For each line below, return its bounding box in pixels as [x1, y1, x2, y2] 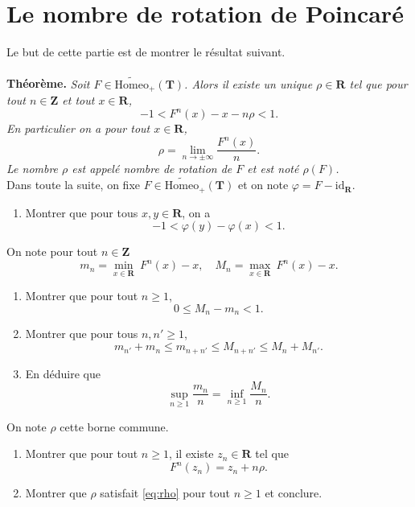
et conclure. [265, 484, 323, 501]
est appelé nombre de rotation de [72, 160, 232, 177]
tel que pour [349, 75, 408, 92]
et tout [62, 91, 95, 108]
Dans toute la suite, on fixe [6, 176, 141, 193]
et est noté [247, 160, 299, 177]
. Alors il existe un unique [184, 75, 313, 92]
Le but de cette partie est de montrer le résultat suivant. [6, 43, 286, 60]
